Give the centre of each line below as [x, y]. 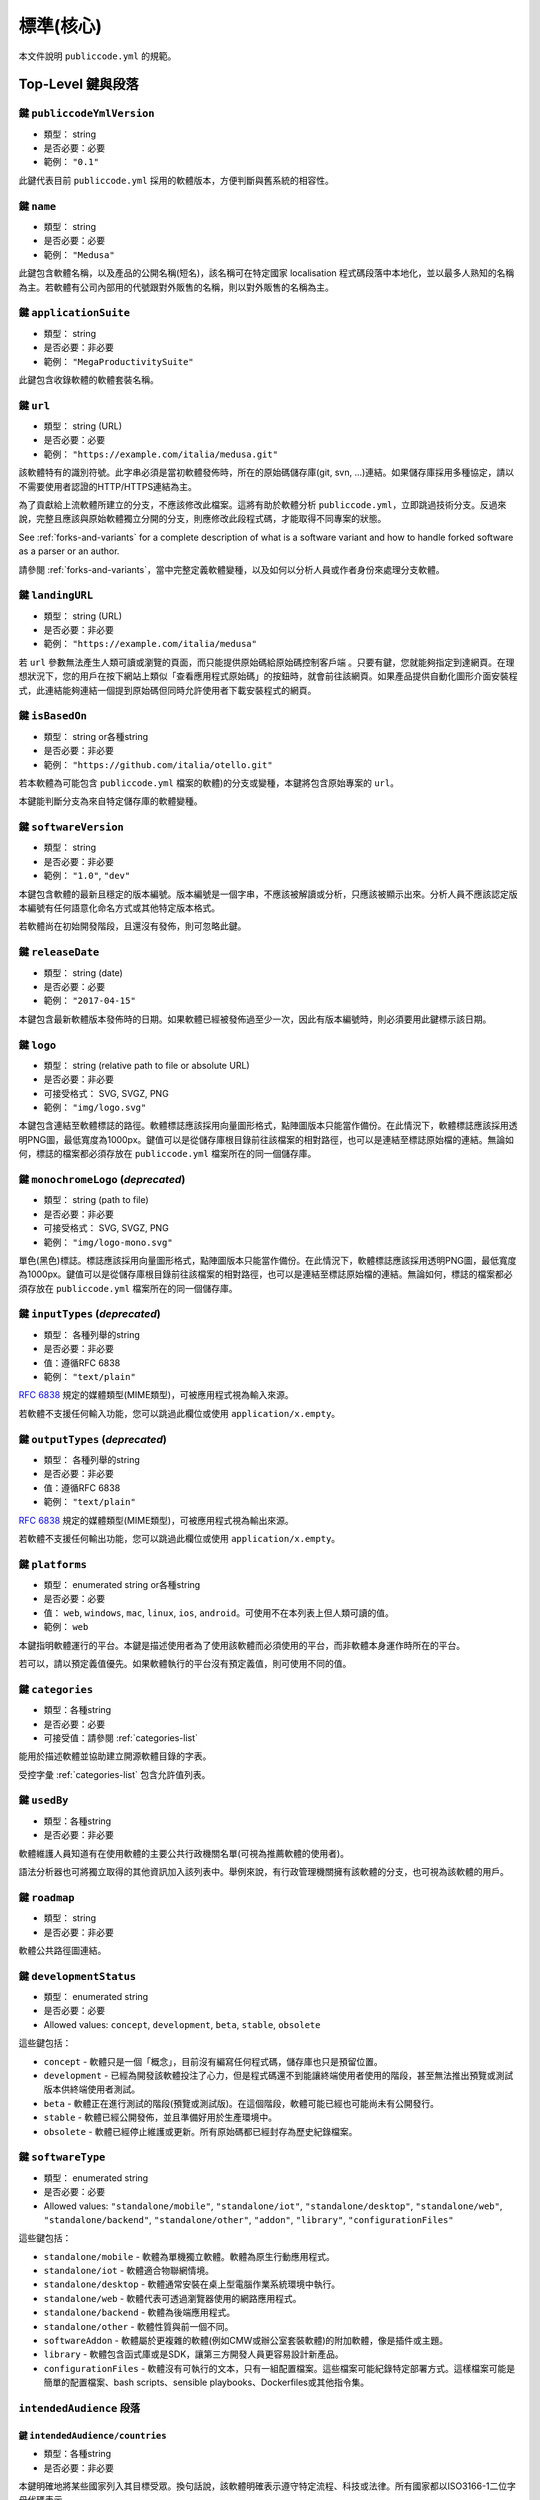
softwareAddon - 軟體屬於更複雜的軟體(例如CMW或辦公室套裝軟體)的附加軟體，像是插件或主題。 [246, 2341]
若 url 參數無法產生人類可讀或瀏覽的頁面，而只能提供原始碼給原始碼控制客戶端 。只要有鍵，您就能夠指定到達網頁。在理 [266, 662]
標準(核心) [60, 26]
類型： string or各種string [96, 736]
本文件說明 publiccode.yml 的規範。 [97, 56]
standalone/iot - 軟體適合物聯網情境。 [129, 2271]
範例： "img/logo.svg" [95, 1107]
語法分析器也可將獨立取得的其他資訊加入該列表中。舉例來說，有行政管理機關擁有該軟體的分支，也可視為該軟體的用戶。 [263, 1872]
